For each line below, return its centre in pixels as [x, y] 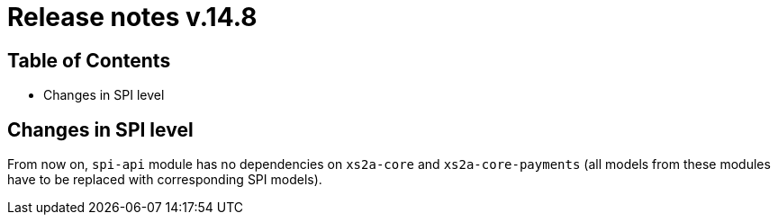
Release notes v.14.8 [132, 17]
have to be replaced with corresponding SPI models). [165, 180]
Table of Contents [89, 60]
